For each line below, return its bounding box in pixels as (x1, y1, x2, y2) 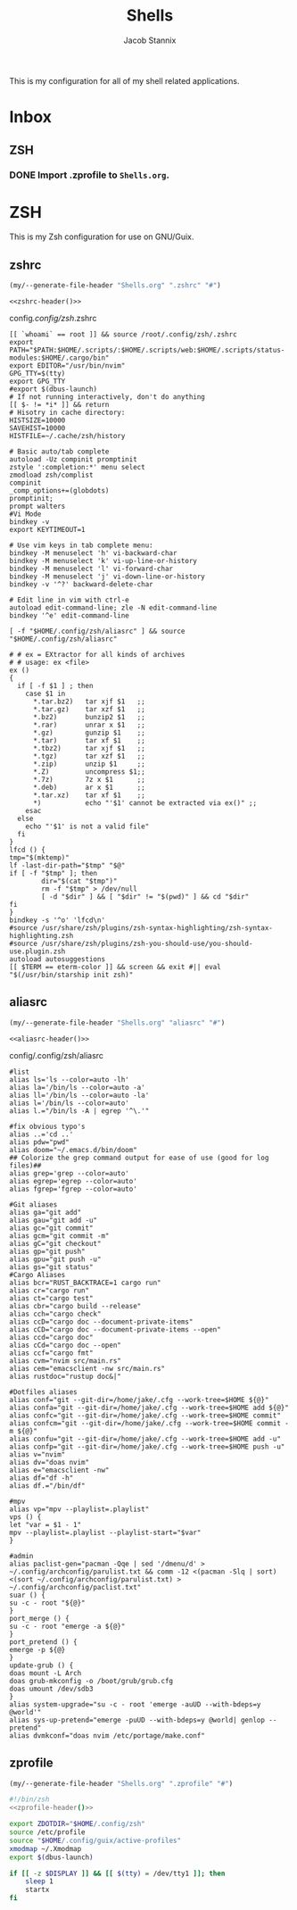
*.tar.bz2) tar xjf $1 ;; (32, 697, 145, 706)
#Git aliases (9, 1200, 58, 1209)
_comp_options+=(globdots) (9, 486, 110, 495)
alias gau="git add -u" (9, 1216, 98, 1225)
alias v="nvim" (9, 1449, 66, 1459)
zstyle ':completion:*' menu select (9, 463, 145, 472)
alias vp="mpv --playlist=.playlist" (9, 1505, 150, 1514)
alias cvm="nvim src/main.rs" (9, 1356, 122, 1366)
